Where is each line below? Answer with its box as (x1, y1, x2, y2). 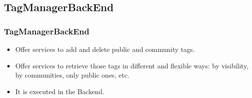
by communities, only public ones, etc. (15, 70, 130, 80)
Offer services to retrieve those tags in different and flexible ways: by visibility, (15, 60, 249, 70)
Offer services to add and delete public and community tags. (15, 44, 195, 54)
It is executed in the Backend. (15, 86, 104, 96)
